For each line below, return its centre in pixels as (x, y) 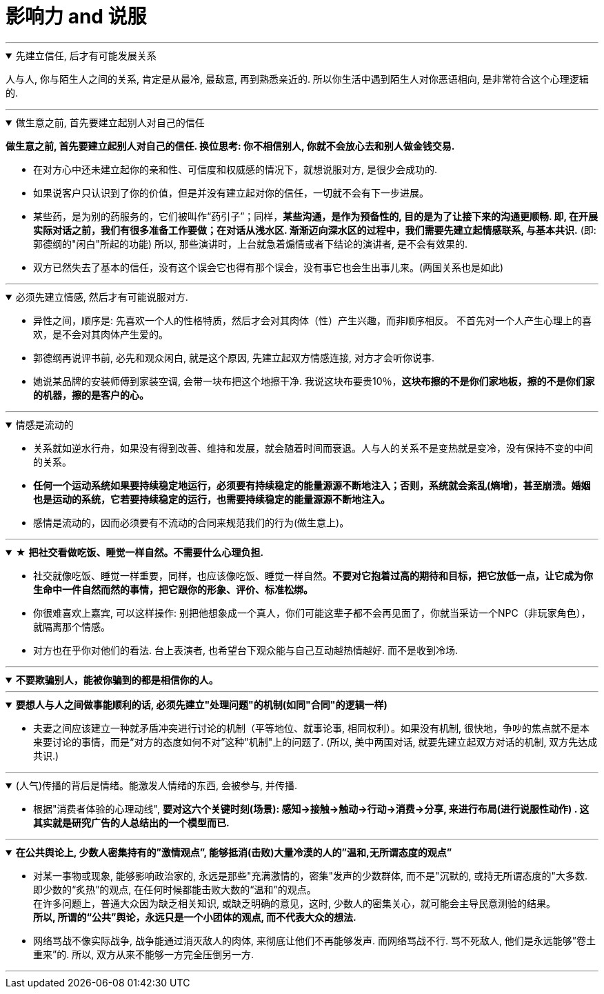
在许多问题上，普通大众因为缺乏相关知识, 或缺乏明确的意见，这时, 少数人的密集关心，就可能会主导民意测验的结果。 (294, 903)
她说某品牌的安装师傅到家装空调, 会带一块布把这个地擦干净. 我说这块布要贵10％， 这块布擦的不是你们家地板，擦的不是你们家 (314, 381)
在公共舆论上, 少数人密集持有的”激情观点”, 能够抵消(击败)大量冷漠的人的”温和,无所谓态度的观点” (234, 852)
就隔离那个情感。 (72, 626)
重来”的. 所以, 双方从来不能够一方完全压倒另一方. (144, 954)
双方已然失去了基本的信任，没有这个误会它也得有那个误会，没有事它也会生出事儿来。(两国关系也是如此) (269, 267)
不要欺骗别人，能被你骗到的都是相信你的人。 (117, 679)
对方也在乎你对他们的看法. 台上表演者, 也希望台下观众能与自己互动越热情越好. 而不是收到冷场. (245, 650)
